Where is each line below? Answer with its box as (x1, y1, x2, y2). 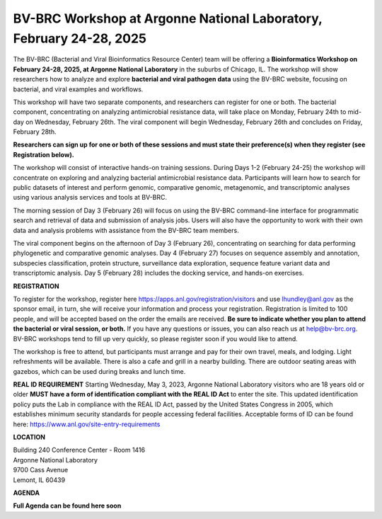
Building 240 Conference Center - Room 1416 (13, 446, 145, 455)
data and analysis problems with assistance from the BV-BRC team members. (13, 226, 240, 234)
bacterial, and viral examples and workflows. (13, 85, 144, 93)
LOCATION (13, 433, 46, 442)
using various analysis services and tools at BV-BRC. (13, 193, 168, 202)
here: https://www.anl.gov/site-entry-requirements (13, 420, 161, 428)
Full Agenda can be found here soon (13, 501, 122, 510)
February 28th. (13, 127, 57, 136)
